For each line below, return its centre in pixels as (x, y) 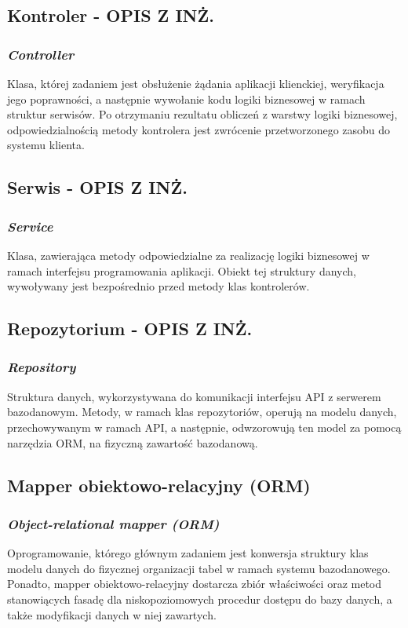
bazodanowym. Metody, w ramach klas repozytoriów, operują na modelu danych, (202, 412)
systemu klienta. (46, 145)
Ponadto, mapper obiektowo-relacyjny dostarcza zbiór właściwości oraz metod (195, 584)
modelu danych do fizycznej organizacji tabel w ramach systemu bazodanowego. (199, 568)
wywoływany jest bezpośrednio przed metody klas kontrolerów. (158, 286)
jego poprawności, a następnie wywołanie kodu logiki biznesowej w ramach (186, 99)
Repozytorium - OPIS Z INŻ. (130, 329)
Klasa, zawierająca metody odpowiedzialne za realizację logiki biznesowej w (188, 255)
